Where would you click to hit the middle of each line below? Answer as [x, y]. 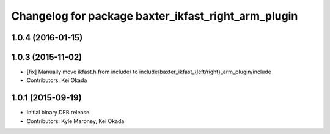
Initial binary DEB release [58, 113]
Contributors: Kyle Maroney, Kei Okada [75, 121]
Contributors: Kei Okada [57, 80]
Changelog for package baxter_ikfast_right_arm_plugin [155, 16]
